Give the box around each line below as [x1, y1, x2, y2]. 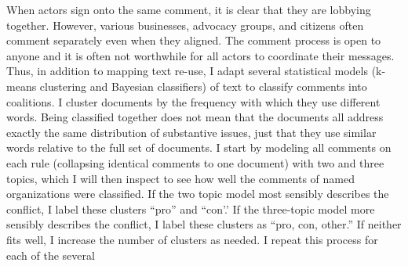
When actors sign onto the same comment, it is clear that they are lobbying [6, 2, 371, 17]
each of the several [6, 246, 95, 263]
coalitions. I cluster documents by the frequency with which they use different [6, 93, 381, 110]
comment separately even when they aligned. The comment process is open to [6, 32, 381, 49]
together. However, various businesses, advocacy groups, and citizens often [6, 16, 364, 33]
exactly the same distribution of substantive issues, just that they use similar [6, 124, 377, 140]
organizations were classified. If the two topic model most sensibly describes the [6, 185, 389, 202]
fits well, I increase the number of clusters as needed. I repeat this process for [6, 231, 378, 247]
